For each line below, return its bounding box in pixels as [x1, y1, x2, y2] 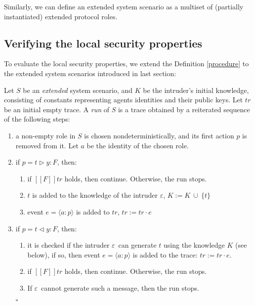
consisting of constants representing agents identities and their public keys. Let [4, 94, 243, 105]
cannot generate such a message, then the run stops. [41, 282, 199, 293]
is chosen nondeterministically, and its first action [84, 130, 234, 140]
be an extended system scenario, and [23, 85, 133, 95]
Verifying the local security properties [4, 35, 203, 50]
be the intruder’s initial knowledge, [143, 85, 249, 95]
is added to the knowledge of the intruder [32, 190, 158, 200]
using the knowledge [164, 240, 225, 250]
